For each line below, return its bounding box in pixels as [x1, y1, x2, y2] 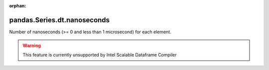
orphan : [9, 3, 26, 8]
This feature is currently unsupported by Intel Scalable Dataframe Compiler [22, 52, 177, 58]
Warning [22, 43, 41, 49]
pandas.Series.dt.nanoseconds [9, 15, 110, 24]
